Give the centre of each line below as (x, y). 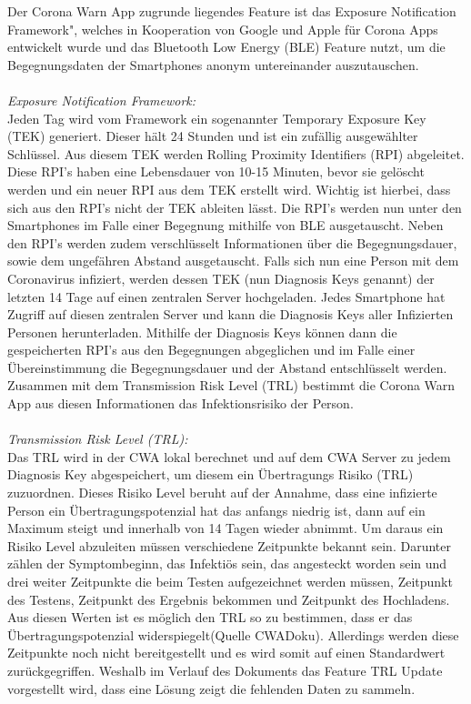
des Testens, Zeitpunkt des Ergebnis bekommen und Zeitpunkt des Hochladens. (229, 599)
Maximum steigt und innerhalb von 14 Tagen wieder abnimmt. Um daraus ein (225, 528)
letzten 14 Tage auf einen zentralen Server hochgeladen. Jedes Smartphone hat (226, 296)
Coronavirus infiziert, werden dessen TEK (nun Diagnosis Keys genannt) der (221, 278)
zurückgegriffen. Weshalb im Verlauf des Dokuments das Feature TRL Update (225, 670)
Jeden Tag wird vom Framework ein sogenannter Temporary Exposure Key (217, 118)
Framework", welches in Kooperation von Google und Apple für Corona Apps (223, 29)
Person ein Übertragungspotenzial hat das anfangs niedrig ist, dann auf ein (216, 510)
